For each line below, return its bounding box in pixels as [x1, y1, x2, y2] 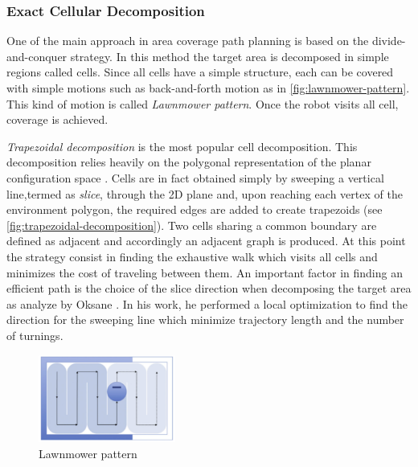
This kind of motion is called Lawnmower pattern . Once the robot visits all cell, [6, 95, 399, 112]
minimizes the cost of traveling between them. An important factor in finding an [6, 264, 403, 281]
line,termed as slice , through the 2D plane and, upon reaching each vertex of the [6, 185, 403, 202]
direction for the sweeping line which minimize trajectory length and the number [6, 311, 404, 328]
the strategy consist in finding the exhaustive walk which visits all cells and [6, 248, 378, 264]
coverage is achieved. [6, 111, 109, 128]
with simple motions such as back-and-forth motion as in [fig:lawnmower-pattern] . [6, 80, 410, 96]
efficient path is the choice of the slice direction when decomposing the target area [6, 280, 412, 297]
